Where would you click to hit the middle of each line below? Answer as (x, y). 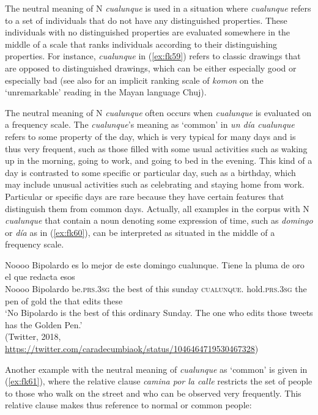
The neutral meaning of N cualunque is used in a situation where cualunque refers (158, 8)
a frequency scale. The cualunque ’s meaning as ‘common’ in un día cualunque (150, 124)
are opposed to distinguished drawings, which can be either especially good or (151, 68)
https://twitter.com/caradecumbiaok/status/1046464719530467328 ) (132, 349)
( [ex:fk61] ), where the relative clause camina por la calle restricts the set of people (159, 381)
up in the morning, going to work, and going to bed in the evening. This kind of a (159, 160)
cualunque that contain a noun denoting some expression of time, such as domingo (159, 220)
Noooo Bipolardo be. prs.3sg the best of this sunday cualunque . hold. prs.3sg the (156, 289)
